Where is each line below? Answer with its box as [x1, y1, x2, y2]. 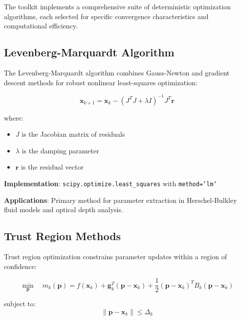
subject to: [4, 298, 36, 309]
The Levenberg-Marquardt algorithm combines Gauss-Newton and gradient [4, 67, 230, 77]
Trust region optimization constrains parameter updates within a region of [4, 251, 227, 262]
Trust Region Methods [4, 228, 121, 244]
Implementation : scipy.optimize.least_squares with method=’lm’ [4, 178, 217, 189]
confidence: [4, 261, 37, 271]
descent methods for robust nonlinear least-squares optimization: [4, 77, 197, 87]
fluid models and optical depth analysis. [4, 204, 123, 215]
